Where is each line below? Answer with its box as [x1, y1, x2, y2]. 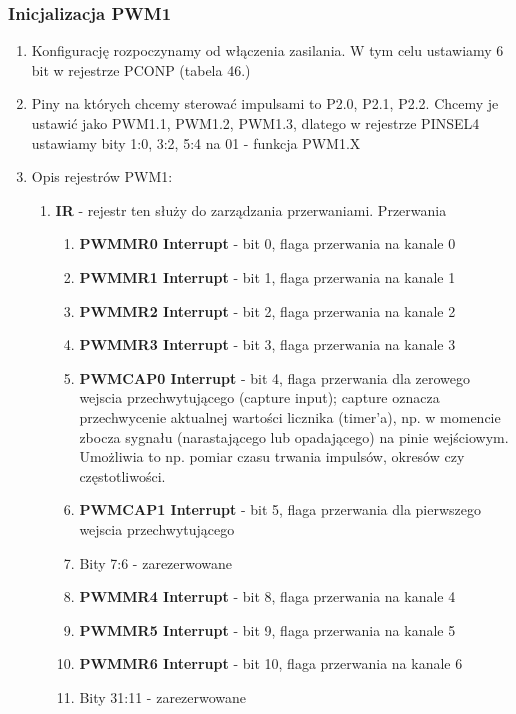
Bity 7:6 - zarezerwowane [79, 552, 233, 573]
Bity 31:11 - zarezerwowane [79, 686, 247, 707]
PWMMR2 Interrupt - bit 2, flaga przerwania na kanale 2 [79, 300, 456, 321]
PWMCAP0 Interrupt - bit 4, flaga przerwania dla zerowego [79, 367, 471, 388]
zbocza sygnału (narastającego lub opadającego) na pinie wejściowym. [79, 426, 509, 447]
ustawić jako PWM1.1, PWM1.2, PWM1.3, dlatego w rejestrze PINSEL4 [31, 113, 480, 133]
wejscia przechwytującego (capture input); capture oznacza [79, 387, 440, 408]
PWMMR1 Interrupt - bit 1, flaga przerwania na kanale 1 [79, 266, 456, 287]
